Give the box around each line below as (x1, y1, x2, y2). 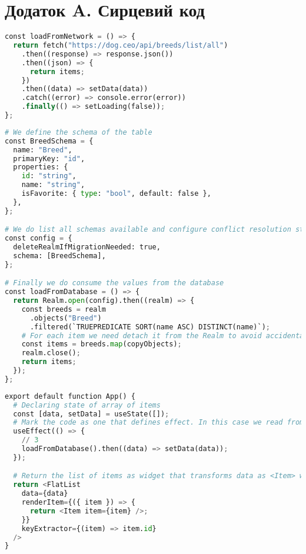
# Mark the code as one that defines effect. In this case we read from (13, 418, 304, 427)
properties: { (13, 163, 68, 172)
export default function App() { (5, 392, 135, 401)
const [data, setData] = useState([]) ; (13, 409, 169, 418)
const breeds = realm (21, 305, 106, 313)
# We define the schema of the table (5, 128, 152, 136)
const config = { (5, 234, 72, 243)
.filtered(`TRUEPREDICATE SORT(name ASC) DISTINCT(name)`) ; (29, 322, 271, 331)
